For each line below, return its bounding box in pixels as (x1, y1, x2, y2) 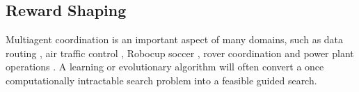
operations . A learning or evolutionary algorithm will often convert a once (6, 59, 324, 74)
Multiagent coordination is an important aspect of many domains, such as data (6, 32, 344, 47)
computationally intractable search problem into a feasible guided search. (6, 72, 317, 87)
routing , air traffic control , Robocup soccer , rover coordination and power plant (6, 45, 354, 60)
